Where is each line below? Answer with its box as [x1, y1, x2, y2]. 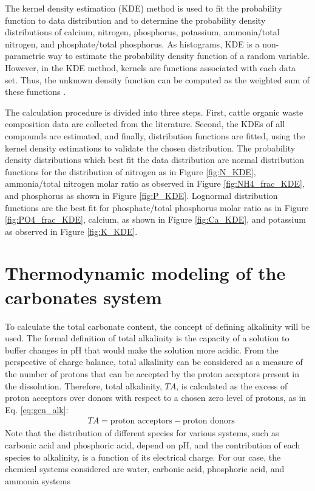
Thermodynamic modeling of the [5, 260, 286, 285]
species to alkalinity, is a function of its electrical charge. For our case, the [5, 450, 281, 463]
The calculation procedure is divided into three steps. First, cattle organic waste [5, 105, 303, 118]
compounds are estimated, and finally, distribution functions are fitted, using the [5, 129, 305, 142]
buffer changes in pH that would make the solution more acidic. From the [5, 343, 279, 356]
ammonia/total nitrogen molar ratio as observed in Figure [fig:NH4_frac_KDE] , [5, 177, 305, 190]
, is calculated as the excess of [176, 379, 288, 392]
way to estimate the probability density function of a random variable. [47, 49, 310, 62]
